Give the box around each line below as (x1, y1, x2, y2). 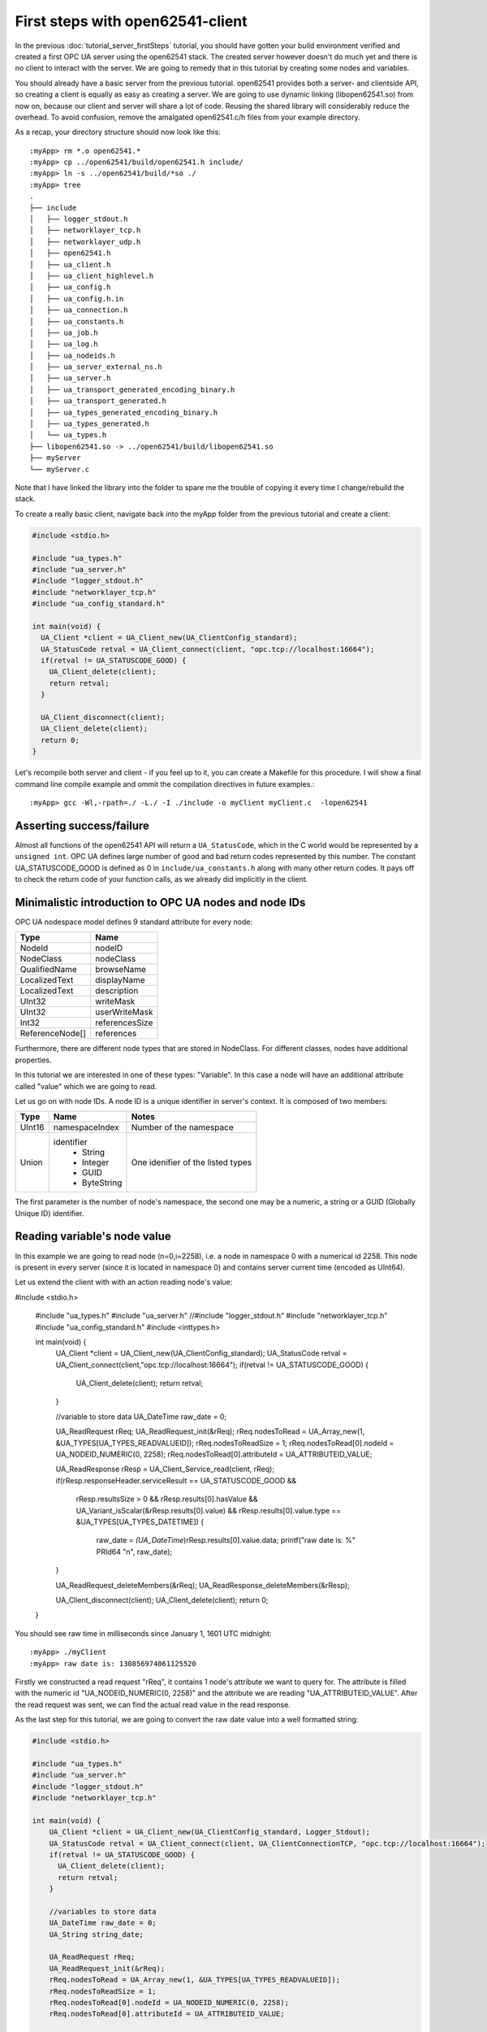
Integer (81, 1157, 110, 1168)
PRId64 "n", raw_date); (96, 1547, 173, 1557)
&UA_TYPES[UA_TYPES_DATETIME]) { (75, 1517, 205, 1526)
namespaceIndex (53, 1122, 119, 1133)
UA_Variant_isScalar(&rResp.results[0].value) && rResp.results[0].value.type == (75, 1505, 342, 1515)
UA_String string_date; (49, 1930, 144, 1939)
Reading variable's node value (15, 1230, 172, 1244)
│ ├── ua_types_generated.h (29, 419, 150, 428)
